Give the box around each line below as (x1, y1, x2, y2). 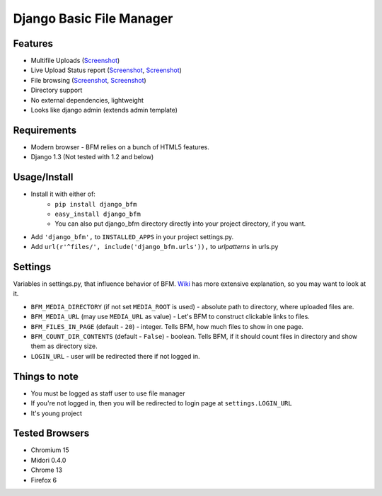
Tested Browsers (13, 427, 90, 439)
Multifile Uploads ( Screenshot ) (30, 57, 120, 65)
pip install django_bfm (54, 200, 137, 208)
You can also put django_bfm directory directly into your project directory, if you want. (54, 219, 306, 228)
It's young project (30, 409, 83, 417)
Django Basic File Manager (13, 11, 173, 26)
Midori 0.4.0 (30, 456, 66, 464)
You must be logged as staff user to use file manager (30, 389, 185, 398)
